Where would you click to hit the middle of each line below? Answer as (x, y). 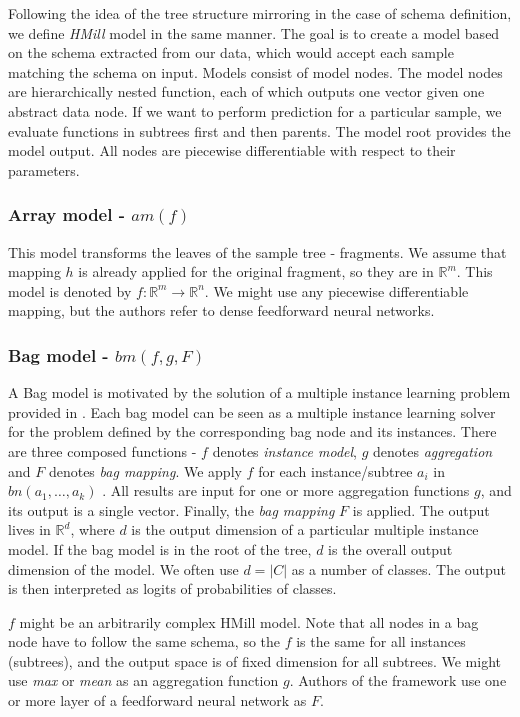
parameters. (44, 169)
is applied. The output (421, 509)
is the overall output (390, 548)
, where (92, 529)
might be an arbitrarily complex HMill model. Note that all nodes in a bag (249, 621)
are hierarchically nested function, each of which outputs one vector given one (246, 91)
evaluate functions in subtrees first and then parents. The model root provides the (259, 130)
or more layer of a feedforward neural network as (157, 700)
